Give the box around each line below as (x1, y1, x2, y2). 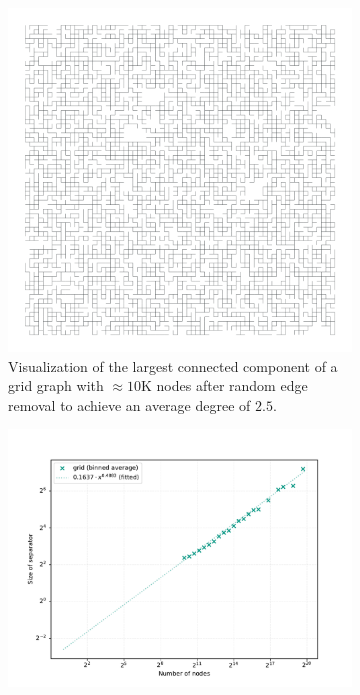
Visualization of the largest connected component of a (8, 355, 338, 376)
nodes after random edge (156, 375, 308, 396)
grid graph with (8, 375, 104, 396)
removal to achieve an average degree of (8, 394, 251, 415)
